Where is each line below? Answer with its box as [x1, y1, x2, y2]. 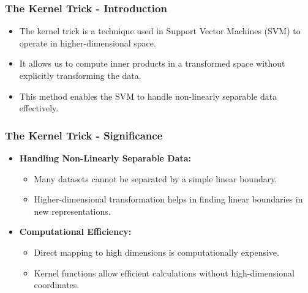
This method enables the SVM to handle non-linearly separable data [19, 89, 277, 102]
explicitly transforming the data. [19, 69, 141, 81]
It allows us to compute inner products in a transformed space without [19, 57, 285, 70]
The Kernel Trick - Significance [5, 127, 163, 143]
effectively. [19, 102, 59, 114]
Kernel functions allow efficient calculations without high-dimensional [34, 266, 295, 279]
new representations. [34, 204, 111, 217]
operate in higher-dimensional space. [19, 36, 156, 49]
